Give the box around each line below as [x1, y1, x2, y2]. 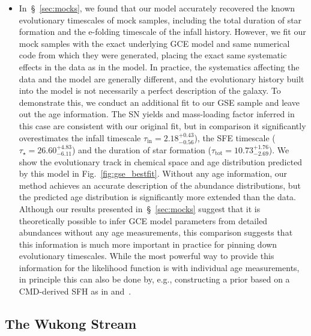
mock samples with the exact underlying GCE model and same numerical [19, 37, 290, 49]
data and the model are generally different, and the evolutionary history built [19, 72, 304, 85]
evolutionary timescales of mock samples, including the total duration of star [19, 13, 302, 26]
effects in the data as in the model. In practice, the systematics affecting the [19, 60, 300, 73]
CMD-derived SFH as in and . [19, 285, 131, 298]
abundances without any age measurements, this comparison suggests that [19, 226, 293, 239]
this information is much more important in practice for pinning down [19, 237, 277, 250]
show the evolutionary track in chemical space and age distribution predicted [19, 155, 303, 168]
